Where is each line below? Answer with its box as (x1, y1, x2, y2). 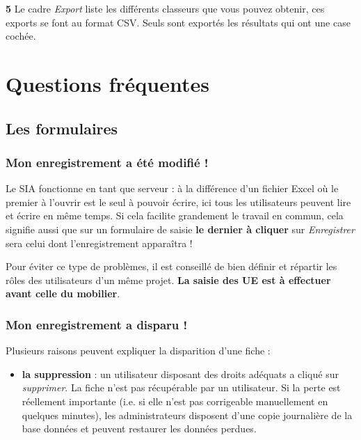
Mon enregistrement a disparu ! (6, 315, 188, 333)
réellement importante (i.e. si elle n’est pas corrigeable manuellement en (22, 393, 328, 408)
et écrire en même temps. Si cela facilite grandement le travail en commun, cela (6, 208, 344, 223)
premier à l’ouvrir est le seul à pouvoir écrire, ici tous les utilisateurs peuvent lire (6, 194, 351, 209)
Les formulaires (6, 117, 118, 139)
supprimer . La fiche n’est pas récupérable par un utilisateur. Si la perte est (22, 380, 341, 395)
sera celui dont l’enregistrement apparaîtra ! (6, 235, 193, 250)
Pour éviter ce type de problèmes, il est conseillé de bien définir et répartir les (6, 259, 337, 274)
